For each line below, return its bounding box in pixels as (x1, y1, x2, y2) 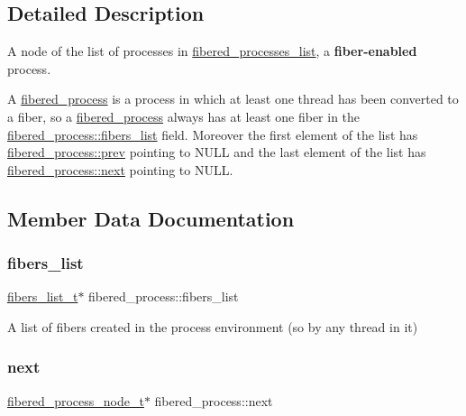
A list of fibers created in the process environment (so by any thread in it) (7, 317, 418, 336)
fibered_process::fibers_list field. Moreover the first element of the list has (7, 125, 418, 143)
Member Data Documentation (7, 204, 295, 232)
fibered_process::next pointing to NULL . (7, 160, 233, 179)
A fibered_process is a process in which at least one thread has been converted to (7, 89, 459, 108)
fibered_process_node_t (7, 391, 144, 410)
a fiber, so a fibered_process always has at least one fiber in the (7, 106, 361, 125)
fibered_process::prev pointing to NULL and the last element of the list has (7, 143, 426, 162)
